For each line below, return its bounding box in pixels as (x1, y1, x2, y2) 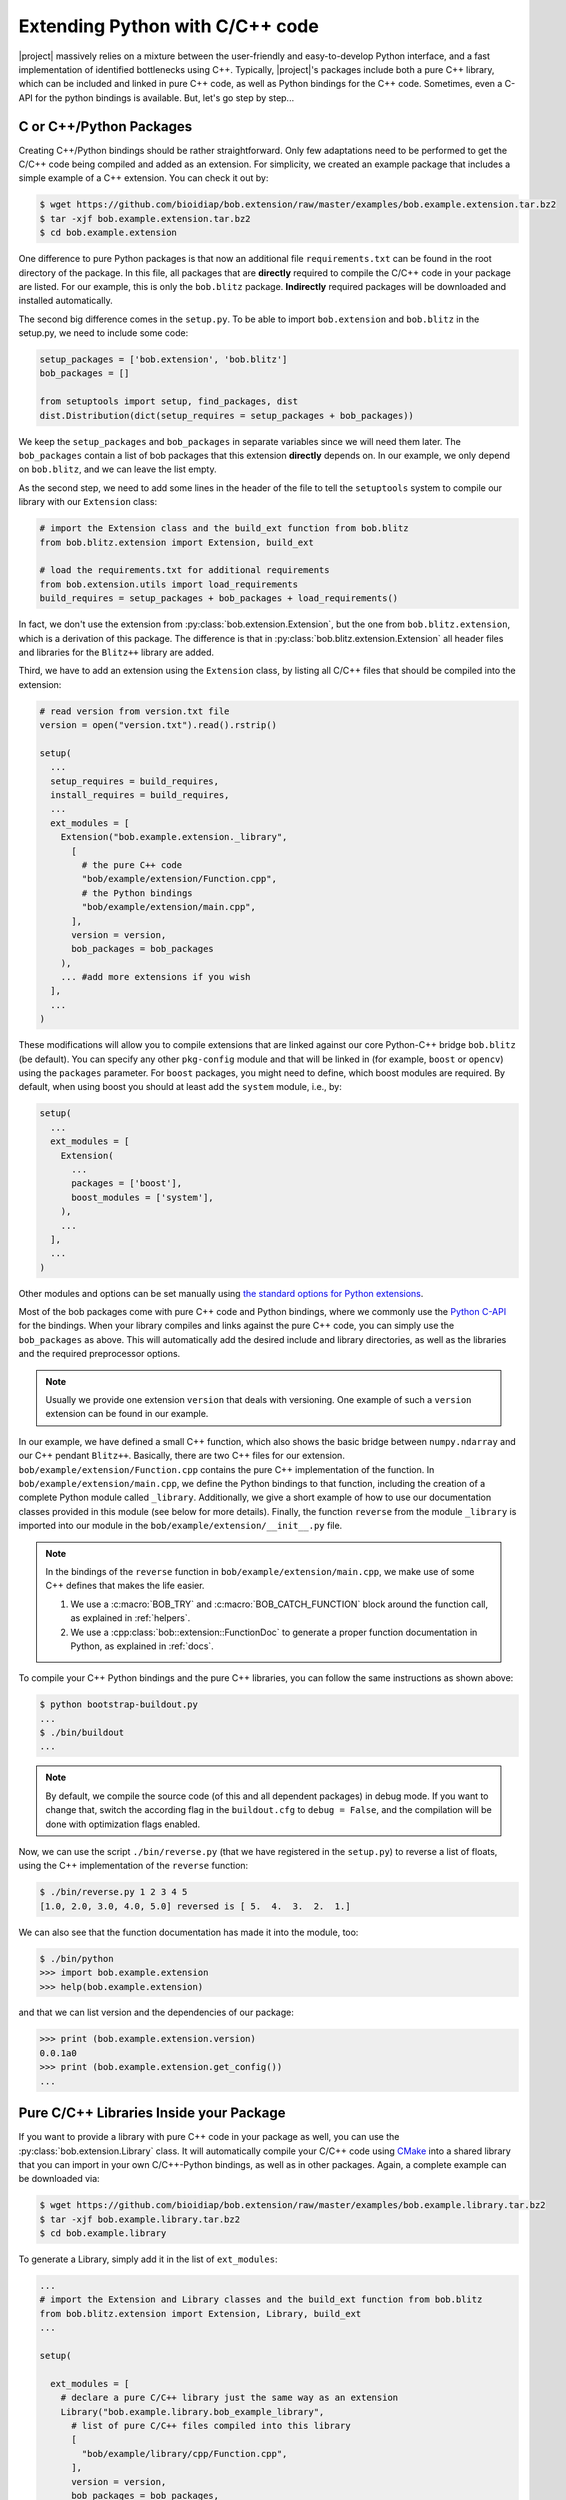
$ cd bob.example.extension (39, 227, 177, 239)
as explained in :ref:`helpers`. (70, 1612, 191, 1624)
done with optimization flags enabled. (45, 1818, 201, 1830)
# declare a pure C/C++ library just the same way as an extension (60, 2392, 399, 2404)
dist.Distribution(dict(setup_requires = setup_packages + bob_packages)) (39, 410, 415, 421)
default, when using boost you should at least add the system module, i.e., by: (18, 1081, 342, 1093)
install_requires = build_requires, (50, 790, 230, 801)
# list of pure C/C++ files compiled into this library (71, 2420, 351, 2431)
